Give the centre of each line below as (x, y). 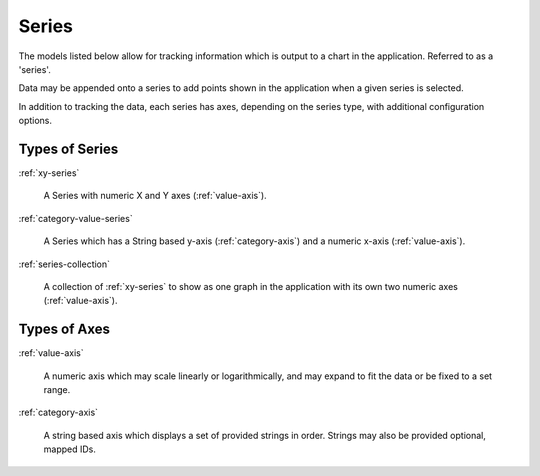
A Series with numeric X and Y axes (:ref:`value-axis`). (155, 196)
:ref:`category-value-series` (76, 218)
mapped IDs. (70, 449)
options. (35, 121)
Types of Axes (64, 329)
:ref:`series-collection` (64, 264)
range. (57, 390)
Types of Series (68, 148)
